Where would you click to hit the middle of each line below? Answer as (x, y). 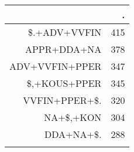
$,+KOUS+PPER (64, 83)
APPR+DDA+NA (63, 49)
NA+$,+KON (73, 117)
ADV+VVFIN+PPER (56, 66)
